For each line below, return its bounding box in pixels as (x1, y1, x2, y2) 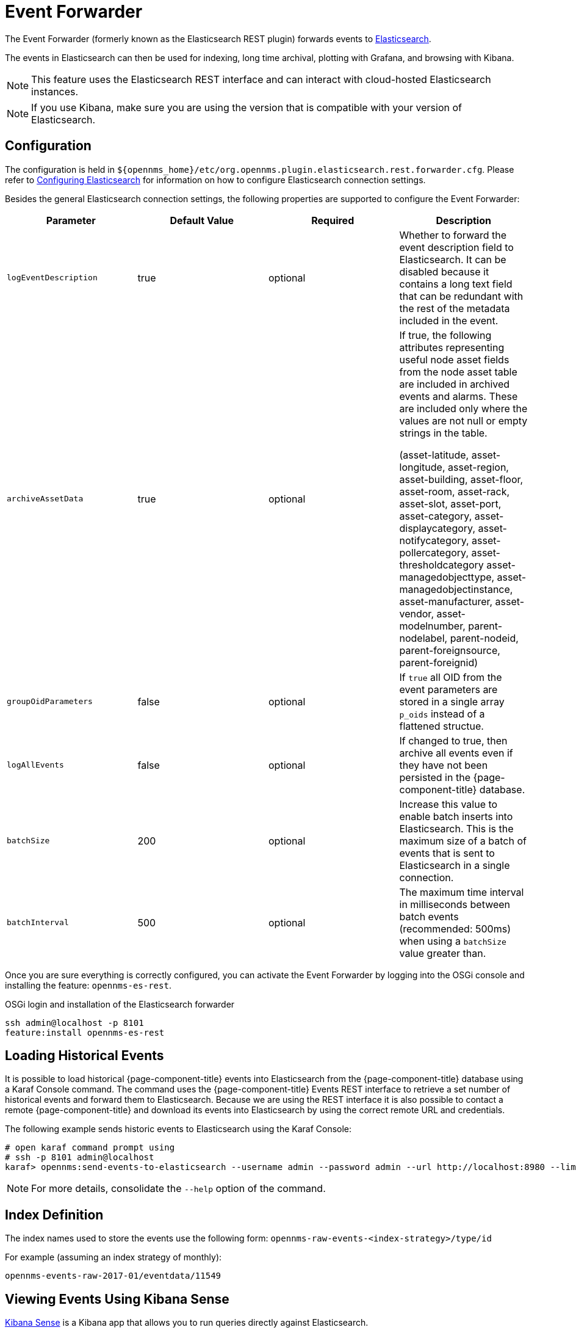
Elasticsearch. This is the (399, 822, 514, 835)
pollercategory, (399, 546, 469, 559)
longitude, (399, 460, 445, 473)
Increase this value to (399, 798, 498, 810)
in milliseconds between (399, 898, 511, 910)
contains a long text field (399, 277, 513, 290)
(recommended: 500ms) (399, 922, 511, 935)
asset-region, (448, 460, 509, 473)
